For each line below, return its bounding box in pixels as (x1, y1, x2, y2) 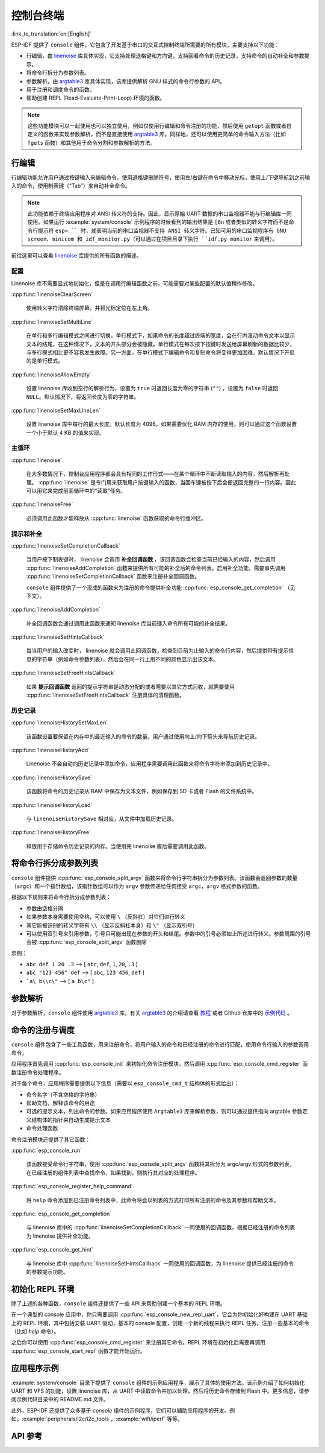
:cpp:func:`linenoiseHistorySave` (11, 774, 93, 781)
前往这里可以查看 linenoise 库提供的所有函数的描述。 (11, 252, 142, 259)
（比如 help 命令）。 (11, 1328, 60, 1335)
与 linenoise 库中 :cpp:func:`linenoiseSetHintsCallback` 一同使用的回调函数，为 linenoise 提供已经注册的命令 (26, 1259, 294, 1267)
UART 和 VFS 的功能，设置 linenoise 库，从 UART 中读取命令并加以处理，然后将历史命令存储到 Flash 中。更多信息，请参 (11, 1387, 310, 1394)
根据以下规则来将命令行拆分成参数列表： (11, 893, 111, 901)
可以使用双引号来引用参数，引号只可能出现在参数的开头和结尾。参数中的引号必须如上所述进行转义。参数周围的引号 (26, 929, 311, 937)
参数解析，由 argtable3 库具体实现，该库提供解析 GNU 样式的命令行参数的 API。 (26, 77, 226, 84)
